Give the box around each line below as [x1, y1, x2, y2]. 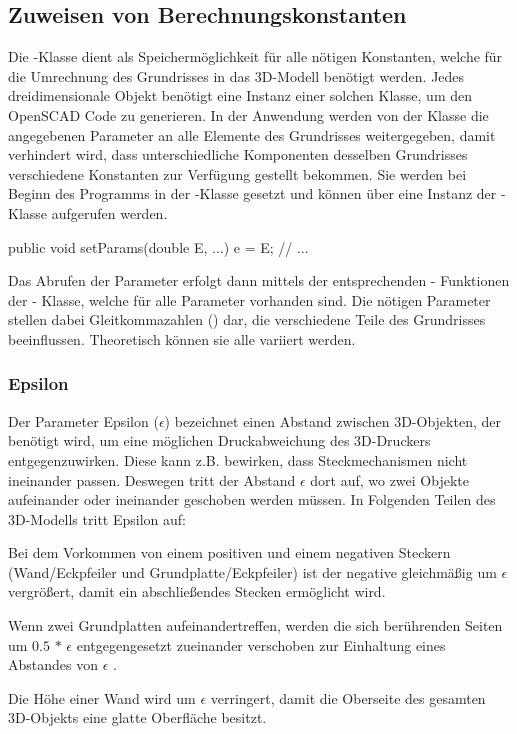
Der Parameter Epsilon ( [8, 410, 159, 431]
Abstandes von [8, 654, 98, 675]
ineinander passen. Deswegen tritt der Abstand [8, 469, 296, 490]
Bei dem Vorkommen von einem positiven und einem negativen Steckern [8, 542, 451, 563]
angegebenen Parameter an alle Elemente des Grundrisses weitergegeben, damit [8, 124, 496, 145]
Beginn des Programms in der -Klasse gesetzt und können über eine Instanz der [8, 183, 497, 204]
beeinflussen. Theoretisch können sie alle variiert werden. [8, 328, 356, 349]
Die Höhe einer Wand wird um [8, 687, 196, 708]
